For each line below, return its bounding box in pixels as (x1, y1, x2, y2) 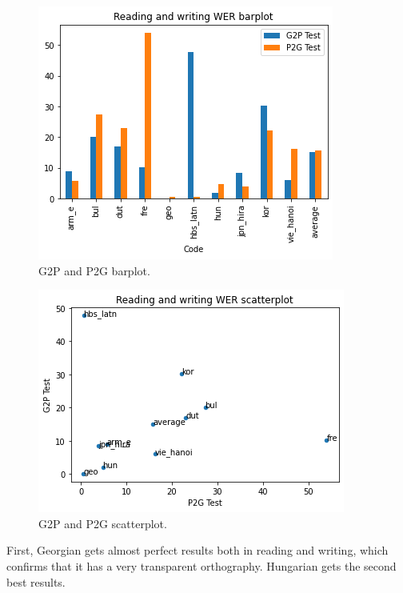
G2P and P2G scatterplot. (38, 515, 167, 531)
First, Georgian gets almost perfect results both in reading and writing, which (6, 542, 389, 559)
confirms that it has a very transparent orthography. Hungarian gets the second (6, 557, 397, 574)
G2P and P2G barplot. (38, 262, 150, 278)
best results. (6, 573, 66, 590)
